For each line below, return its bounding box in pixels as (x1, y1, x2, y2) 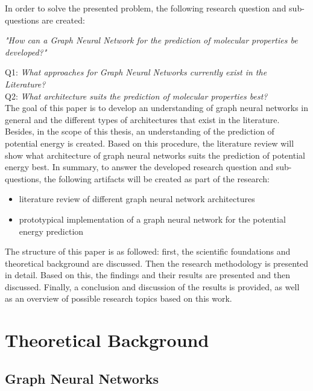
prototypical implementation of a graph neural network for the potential (19, 212, 286, 225)
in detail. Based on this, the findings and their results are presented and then (5, 269, 290, 281)
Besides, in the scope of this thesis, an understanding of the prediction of (5, 125, 274, 138)
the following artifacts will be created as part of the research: (44, 172, 270, 185)
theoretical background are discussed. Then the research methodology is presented (5, 256, 309, 269)
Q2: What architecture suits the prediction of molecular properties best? (5, 89, 268, 102)
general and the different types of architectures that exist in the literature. (5, 113, 280, 126)
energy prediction (19, 224, 84, 237)
